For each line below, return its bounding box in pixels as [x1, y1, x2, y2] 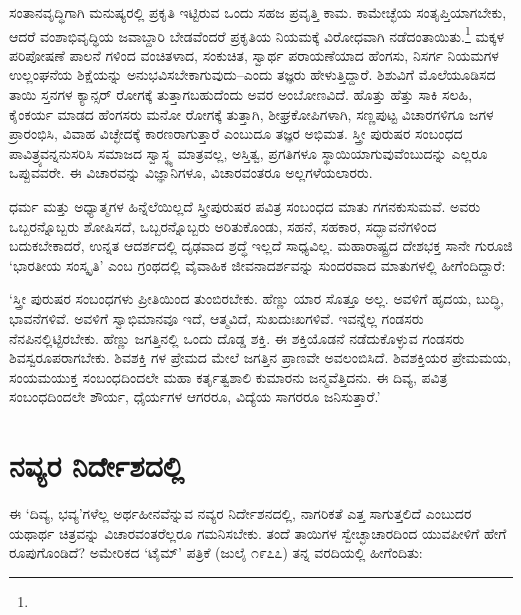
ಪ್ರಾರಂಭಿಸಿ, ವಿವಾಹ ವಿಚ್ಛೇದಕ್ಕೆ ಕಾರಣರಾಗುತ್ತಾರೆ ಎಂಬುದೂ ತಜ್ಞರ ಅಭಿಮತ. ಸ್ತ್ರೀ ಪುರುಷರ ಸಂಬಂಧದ [9, 123, 463, 144]
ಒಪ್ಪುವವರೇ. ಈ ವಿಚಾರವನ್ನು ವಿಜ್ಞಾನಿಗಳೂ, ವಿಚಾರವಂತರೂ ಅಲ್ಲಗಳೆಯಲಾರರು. [9, 162, 373, 183]
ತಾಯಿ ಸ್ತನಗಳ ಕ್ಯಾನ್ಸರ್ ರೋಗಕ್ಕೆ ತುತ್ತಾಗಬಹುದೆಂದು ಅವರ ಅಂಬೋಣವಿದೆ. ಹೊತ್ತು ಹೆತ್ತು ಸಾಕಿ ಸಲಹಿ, [9, 84, 473, 105]
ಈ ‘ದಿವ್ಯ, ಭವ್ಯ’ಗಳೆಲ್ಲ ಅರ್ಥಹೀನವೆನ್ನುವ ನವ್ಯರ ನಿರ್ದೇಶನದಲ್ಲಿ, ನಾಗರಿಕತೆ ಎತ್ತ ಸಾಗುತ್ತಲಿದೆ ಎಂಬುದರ [9, 503, 472, 524]
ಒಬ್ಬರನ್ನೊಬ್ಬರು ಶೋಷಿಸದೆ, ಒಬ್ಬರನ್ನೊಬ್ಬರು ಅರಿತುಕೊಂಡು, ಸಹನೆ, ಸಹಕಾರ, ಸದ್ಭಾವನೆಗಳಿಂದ [9, 215, 437, 236]
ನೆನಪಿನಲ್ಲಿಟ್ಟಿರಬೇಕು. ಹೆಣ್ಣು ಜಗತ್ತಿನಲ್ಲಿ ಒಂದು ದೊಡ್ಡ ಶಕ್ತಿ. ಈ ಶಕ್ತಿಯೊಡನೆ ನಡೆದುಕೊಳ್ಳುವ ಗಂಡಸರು [9, 327, 465, 348]
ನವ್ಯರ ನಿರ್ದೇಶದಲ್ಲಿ [9, 445, 184, 486]
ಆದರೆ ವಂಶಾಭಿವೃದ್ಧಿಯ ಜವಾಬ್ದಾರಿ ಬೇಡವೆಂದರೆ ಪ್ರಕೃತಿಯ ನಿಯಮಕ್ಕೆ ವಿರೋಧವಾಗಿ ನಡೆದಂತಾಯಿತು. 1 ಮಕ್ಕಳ [9, 22, 505, 46]
